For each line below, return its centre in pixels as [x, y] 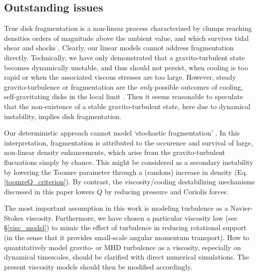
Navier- [242, 208]
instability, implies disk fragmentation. [63, 116]
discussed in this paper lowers [49, 191]
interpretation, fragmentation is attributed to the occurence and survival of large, [129, 142]
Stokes [14, 217]
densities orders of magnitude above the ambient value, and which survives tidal [127, 38]
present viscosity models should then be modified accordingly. [98, 266]
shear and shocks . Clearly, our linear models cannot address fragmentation [119, 48]
